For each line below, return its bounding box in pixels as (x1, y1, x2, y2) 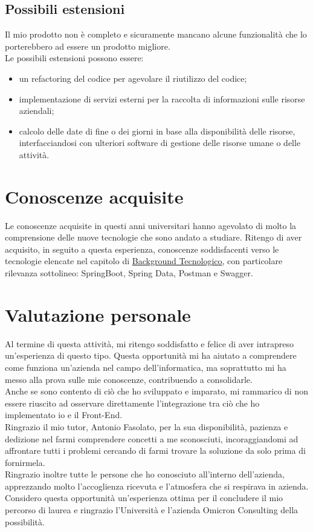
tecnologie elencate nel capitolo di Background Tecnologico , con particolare (5, 254, 283, 267)
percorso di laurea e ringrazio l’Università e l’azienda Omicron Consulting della (5, 504, 298, 516)
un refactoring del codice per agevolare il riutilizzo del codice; (19, 71, 247, 84)
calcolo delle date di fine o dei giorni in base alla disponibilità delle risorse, (19, 124, 295, 137)
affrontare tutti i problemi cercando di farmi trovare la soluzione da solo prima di (5, 444, 306, 457)
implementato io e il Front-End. (5, 408, 123, 421)
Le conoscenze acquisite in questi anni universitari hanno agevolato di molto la (5, 219, 297, 231)
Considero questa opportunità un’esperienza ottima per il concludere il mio (5, 491, 283, 504)
